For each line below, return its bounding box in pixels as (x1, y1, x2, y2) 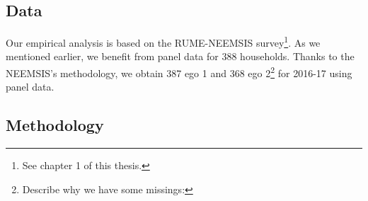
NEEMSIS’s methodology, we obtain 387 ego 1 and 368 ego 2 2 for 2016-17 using (6, 64, 352, 80)
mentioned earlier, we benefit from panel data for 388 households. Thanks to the (6, 49, 355, 64)
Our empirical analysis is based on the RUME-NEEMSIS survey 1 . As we (6, 33, 321, 50)
